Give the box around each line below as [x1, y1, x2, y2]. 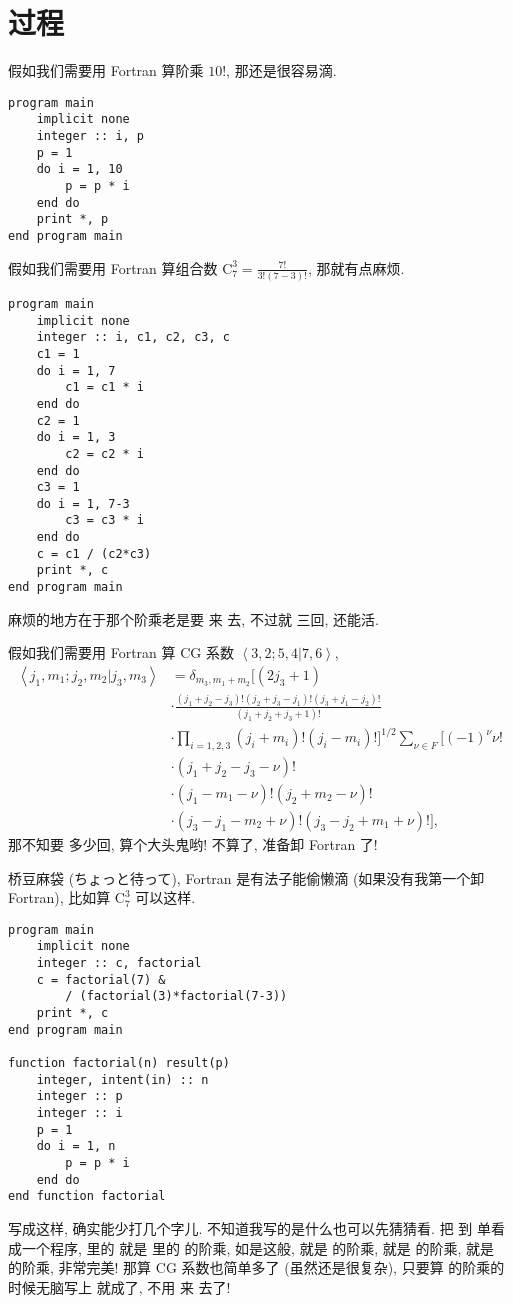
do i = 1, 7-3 [36, 496, 130, 511]
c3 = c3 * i [65, 513, 145, 528]
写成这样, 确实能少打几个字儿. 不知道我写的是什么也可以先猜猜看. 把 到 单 [8, 1217, 491, 1238]
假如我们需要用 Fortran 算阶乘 [8, 60, 204, 81]
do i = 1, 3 [36, 430, 116, 445]
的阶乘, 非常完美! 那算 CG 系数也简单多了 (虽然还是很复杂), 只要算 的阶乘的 [8, 1257, 505, 1278]
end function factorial [8, 1189, 166, 1204]
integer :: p [36, 1089, 123, 1104]
